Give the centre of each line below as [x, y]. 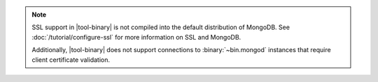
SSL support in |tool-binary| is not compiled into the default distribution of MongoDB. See [161, 27]
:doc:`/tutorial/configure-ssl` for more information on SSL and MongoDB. [136, 37]
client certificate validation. [71, 60]
